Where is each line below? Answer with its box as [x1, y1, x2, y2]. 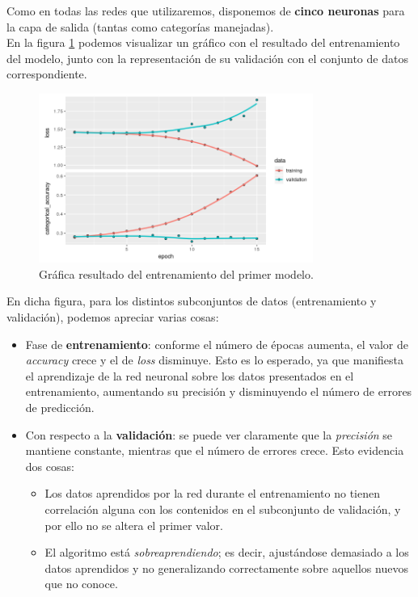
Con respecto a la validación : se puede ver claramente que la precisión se [25, 426, 393, 443]
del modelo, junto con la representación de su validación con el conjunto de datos [6, 49, 408, 66]
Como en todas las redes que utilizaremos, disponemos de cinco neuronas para [6, 2, 405, 19]
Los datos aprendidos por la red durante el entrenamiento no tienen [44, 485, 381, 502]
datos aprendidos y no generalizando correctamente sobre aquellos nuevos [44, 559, 408, 576]
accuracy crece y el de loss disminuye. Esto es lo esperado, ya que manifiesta [25, 351, 404, 368]
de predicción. [25, 399, 95, 416]
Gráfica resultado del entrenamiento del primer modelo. [39, 265, 314, 282]
